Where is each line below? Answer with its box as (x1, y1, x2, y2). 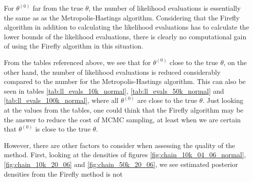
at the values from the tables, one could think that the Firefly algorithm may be (4, 104, 244, 115)
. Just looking (202, 95, 243, 105)
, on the (223, 57, 247, 67)
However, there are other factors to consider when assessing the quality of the (4, 140, 235, 150)
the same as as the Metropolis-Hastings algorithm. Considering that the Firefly (4, 12, 240, 22)
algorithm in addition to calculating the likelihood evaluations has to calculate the (4, 22, 249, 32)
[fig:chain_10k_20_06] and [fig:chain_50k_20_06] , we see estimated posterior (4, 159, 238, 169)
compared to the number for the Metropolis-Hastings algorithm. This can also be (4, 76, 246, 86)
